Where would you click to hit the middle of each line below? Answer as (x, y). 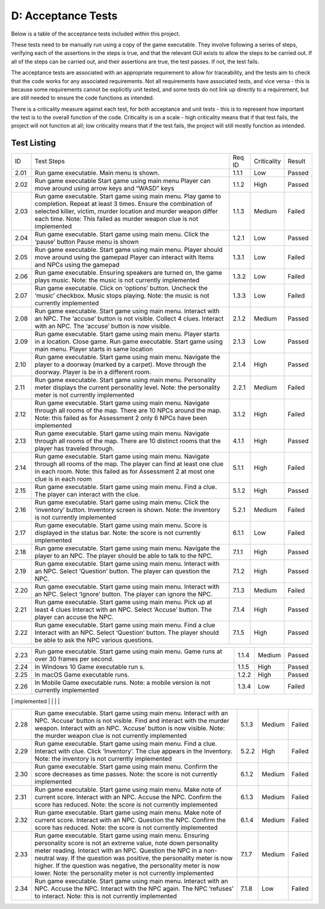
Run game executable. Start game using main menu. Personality (125, 380)
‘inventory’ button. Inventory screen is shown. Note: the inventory (127, 510)
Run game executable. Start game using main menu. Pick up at (124, 602)
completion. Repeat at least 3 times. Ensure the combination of (124, 204)
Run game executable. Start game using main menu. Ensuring (122, 836)
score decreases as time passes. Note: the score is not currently (126, 774)
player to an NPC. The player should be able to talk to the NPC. (124, 556)
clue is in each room (63, 479)
